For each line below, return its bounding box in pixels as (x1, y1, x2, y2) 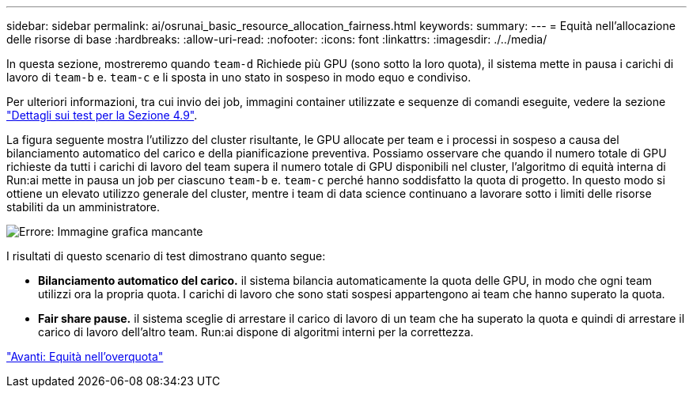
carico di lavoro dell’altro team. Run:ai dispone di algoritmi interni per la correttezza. (38, 325, 474, 339)
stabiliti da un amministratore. (6, 200, 161, 214)
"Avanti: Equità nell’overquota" (6, 350, 164, 363)
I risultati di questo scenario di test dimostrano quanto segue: (6, 249, 326, 263)
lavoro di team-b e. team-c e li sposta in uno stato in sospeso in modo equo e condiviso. (6, 70, 471, 84)
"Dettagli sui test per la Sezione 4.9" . (6, 108, 198, 122)
